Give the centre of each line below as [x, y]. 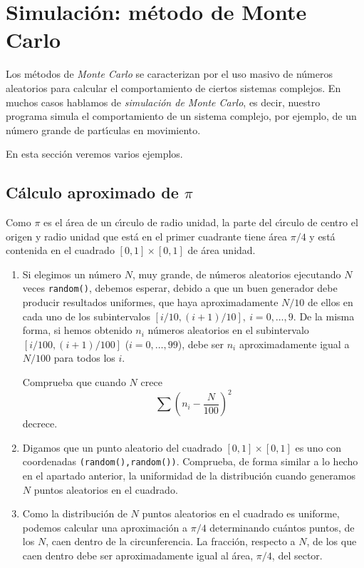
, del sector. [297, 555]
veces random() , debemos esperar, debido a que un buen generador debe [180, 288]
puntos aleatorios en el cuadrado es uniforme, [241, 513]
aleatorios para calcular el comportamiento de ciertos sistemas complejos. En [173, 87]
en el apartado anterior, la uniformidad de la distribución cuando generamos [189, 476]
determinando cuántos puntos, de [282, 527]
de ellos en [331, 302]
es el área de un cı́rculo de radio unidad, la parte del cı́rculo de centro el [201, 222]
